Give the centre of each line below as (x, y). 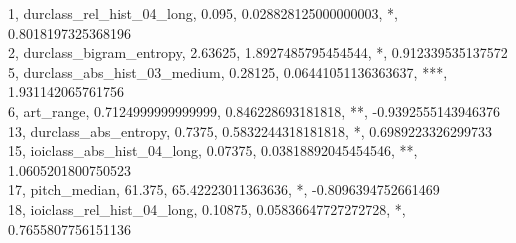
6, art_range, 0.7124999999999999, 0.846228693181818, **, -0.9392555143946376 (254, 110)
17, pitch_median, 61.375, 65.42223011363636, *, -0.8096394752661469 (224, 189)
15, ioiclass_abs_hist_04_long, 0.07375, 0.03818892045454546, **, (213, 150)
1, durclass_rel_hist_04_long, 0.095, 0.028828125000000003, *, (203, 13)
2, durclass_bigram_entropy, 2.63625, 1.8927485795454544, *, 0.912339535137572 (258, 52)
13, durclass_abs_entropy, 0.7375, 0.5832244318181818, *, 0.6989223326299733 (250, 130)
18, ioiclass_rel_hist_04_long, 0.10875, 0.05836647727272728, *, (207, 208)
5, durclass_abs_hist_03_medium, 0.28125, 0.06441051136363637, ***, (228, 71)
